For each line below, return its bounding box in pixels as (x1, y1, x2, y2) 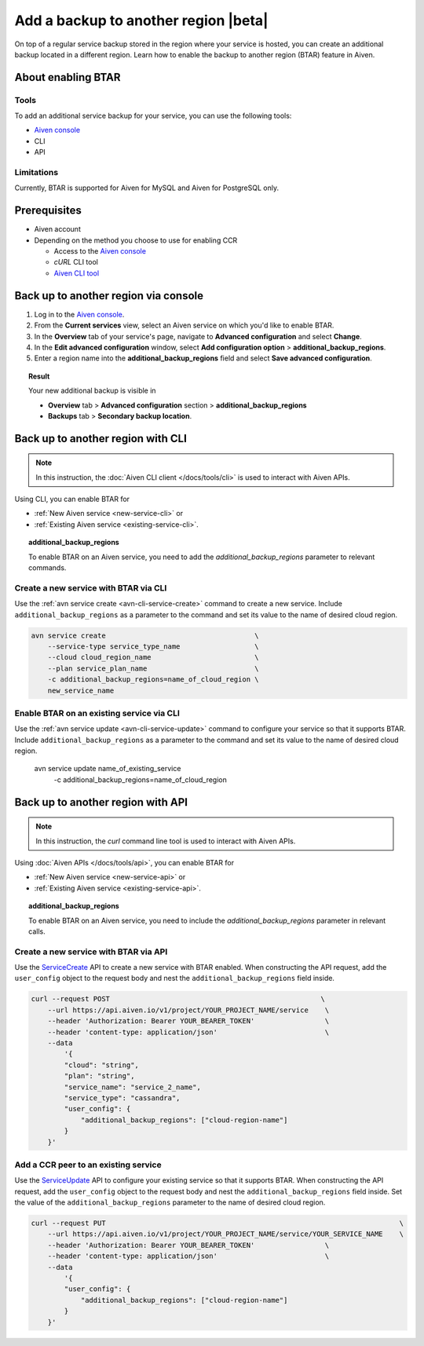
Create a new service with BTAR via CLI (14, 582, 167, 593)
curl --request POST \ (31, 994, 326, 1004)
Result (28, 371, 50, 381)
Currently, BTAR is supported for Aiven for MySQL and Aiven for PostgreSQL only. (14, 183, 279, 192)
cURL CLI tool (53, 258, 98, 267)
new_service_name (47, 686, 115, 695)
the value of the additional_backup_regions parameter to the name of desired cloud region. (14, 1198, 326, 1207)
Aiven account (34, 225, 82, 234)
